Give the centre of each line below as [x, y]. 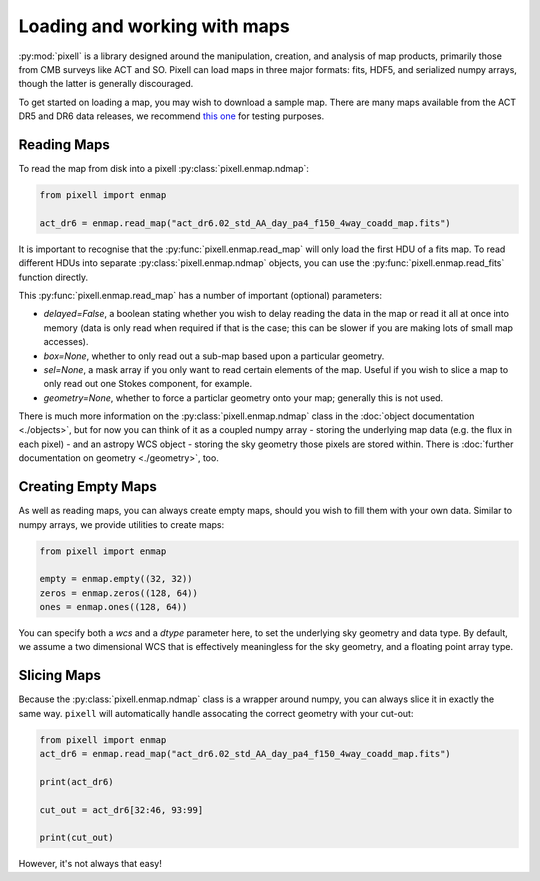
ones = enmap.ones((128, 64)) [113, 607]
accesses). [66, 342]
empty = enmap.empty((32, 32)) [116, 579]
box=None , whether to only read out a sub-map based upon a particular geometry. [214, 356]
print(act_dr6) [76, 781]
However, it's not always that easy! [90, 864]
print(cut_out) [76, 838]
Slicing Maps [60, 675]
